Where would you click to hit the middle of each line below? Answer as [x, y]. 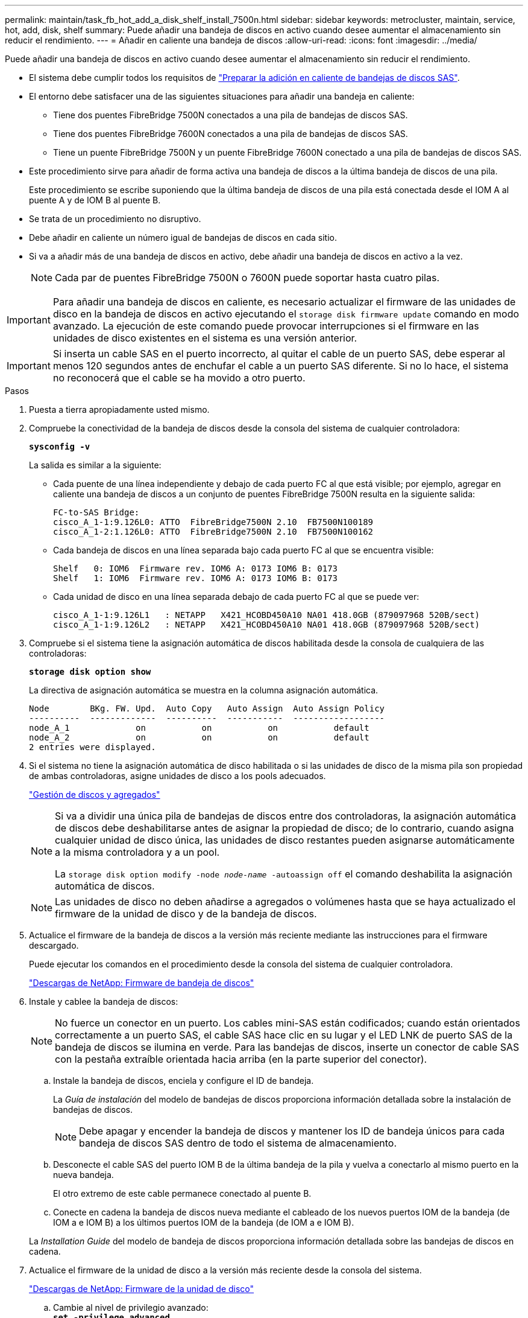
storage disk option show [90, 672]
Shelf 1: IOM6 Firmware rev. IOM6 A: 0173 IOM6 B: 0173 [196, 578]
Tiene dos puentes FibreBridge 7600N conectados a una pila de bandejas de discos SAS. [231, 134]
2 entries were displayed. [93, 747]
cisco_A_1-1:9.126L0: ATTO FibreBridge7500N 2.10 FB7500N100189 [213, 522]
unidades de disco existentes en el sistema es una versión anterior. [205, 338]
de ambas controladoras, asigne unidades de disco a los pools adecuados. [178, 776]
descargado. [54, 945]
